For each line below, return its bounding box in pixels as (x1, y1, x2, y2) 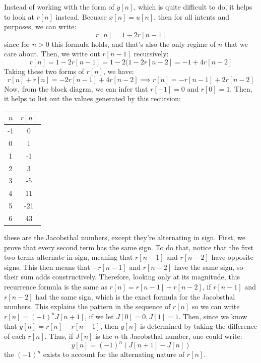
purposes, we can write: (4, 21, 77, 32)
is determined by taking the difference (140, 321, 257, 331)
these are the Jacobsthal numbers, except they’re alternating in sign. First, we (4, 232, 245, 243)
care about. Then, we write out (4, 48, 100, 59)
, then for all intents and (154, 11, 230, 22)
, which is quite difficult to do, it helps (134, 2, 252, 12)
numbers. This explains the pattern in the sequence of (4, 301, 171, 312)
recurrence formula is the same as (4, 281, 107, 292)
